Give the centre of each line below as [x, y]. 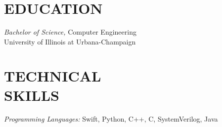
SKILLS [32, 95]
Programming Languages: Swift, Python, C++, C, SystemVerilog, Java [111, 118]
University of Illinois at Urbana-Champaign [70, 41]
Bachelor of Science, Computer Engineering [70, 32]
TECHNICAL [53, 75]
